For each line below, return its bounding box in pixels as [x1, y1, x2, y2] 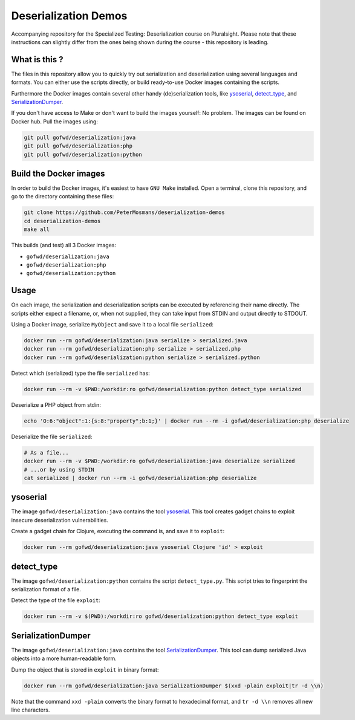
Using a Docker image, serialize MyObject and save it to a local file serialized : [11, 321, 214, 328]
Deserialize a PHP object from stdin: [11, 401, 101, 408]
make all [24, 226, 50, 233]
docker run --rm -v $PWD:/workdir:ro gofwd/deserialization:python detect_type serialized [24, 386, 302, 392]
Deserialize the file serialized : [11, 433, 93, 440]
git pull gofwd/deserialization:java [24, 134, 136, 141]
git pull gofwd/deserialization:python [24, 151, 142, 158]
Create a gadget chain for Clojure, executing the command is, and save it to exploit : [11, 528, 225, 535]
